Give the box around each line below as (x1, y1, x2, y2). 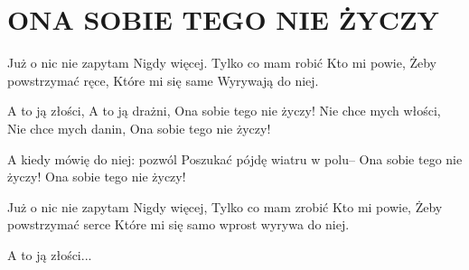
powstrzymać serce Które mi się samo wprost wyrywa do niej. (7, 215, 350, 234)
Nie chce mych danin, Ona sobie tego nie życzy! (7, 118, 271, 137)
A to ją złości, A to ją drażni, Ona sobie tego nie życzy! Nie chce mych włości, (7, 101, 441, 120)
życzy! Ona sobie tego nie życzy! (7, 167, 186, 186)
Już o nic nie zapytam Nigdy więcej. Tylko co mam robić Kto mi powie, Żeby (7, 53, 437, 72)
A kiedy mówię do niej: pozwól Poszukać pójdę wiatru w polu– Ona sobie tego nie (7, 149, 463, 168)
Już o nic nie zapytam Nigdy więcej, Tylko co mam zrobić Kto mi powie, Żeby (7, 197, 443, 216)
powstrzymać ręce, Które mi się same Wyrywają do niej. (7, 70, 319, 89)
